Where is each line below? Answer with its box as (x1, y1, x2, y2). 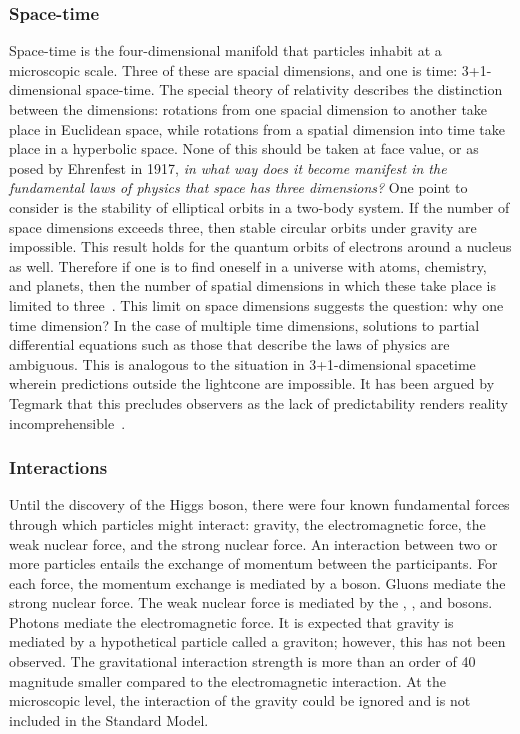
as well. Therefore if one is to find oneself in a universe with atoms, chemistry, (9, 255, 487, 276)
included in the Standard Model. (9, 709, 209, 730)
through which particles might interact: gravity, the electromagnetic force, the (9, 513, 486, 534)
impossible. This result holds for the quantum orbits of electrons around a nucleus (9, 236, 512, 257)
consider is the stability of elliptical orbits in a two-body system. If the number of (9, 196, 510, 217)
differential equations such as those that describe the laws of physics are (9, 334, 450, 355)
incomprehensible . (9, 412, 126, 433)
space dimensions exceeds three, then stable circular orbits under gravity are (9, 216, 477, 237)
